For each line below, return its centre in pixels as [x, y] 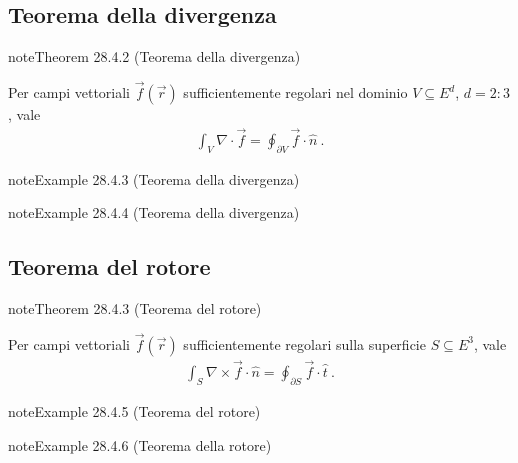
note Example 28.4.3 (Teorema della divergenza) [154, 178]
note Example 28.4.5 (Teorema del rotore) [134, 410]
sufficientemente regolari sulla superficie [304, 343]
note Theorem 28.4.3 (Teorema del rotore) [135, 308]
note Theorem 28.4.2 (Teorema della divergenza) [154, 56]
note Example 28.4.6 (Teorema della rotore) [140, 444]
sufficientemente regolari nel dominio [295, 92]
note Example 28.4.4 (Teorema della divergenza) [154, 212]
